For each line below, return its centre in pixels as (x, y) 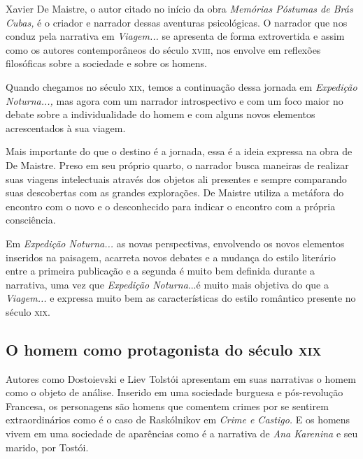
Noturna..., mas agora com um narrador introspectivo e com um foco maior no (175, 100)
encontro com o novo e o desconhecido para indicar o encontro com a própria (171, 206)
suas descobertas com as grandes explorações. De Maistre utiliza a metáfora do (175, 192)
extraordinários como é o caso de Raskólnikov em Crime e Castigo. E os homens (178, 420)
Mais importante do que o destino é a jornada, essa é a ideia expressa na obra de (179, 151)
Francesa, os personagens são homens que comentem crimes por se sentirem (167, 406)
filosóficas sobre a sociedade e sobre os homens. (106, 63)
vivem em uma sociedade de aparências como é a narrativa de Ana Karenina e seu (182, 433)
